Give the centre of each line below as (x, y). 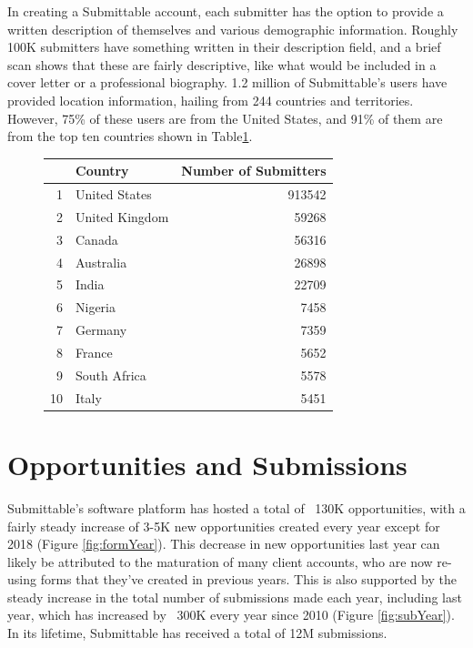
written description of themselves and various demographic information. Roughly (233, 29)
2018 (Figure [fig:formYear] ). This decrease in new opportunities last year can (224, 544)
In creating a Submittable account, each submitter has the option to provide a (226, 11)
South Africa (111, 375)
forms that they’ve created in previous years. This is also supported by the (248, 579)
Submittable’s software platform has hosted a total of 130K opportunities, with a (236, 507)
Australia (101, 262)
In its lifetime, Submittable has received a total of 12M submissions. (197, 633)
